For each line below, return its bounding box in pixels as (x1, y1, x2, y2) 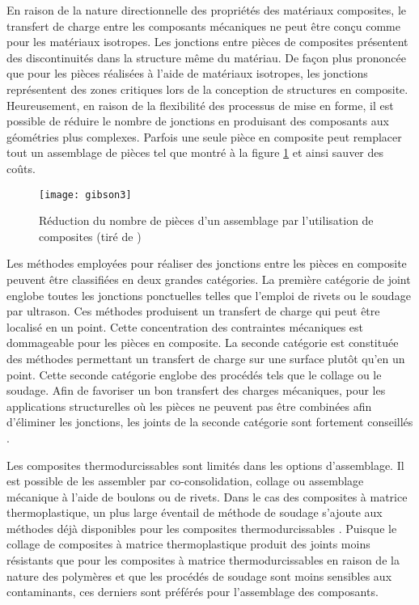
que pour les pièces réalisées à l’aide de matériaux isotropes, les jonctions (6, 65, 368, 82)
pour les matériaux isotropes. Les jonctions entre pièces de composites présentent (6, 33, 408, 50)
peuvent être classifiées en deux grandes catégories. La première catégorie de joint (6, 270, 411, 287)
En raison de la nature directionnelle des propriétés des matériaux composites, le (6, 2, 406, 18)
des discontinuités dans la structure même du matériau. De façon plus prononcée (6, 49, 406, 66)
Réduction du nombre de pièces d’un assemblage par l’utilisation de (39, 212, 374, 229)
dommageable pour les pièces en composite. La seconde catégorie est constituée (6, 334, 399, 351)
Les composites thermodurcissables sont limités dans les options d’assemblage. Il (6, 456, 404, 473)
